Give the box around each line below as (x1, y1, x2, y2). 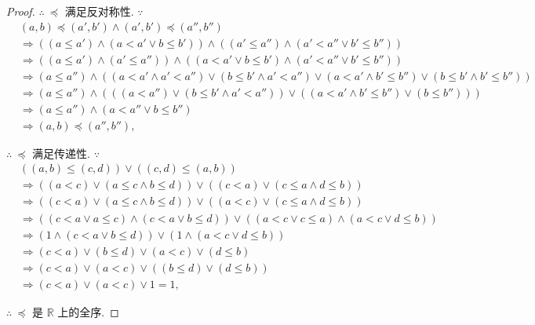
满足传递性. (32, 144, 90, 161)
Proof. (6, 3, 35, 19)
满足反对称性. (64, 3, 134, 19)
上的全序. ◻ (57, 303, 119, 320)
